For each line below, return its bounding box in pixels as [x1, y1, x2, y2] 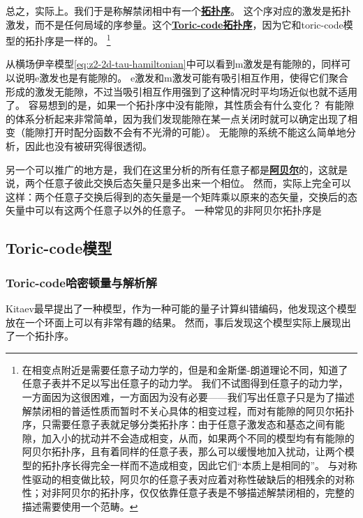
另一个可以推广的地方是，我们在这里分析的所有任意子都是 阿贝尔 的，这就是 [6, 162, 348, 176]
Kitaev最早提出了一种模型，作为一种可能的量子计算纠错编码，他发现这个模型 [6, 300, 357, 315]
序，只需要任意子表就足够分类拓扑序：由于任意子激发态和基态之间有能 [22, 417, 345, 432]
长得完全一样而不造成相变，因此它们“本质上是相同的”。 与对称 [71, 457, 357, 472]
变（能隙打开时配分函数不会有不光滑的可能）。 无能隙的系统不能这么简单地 [6, 125, 346, 139]
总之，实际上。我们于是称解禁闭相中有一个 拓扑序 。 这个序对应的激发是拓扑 [6, 3, 351, 17]
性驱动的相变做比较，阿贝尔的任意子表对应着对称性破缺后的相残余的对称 [22, 471, 355, 486]
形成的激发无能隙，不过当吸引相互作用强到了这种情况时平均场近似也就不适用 [6, 84, 357, 98]
